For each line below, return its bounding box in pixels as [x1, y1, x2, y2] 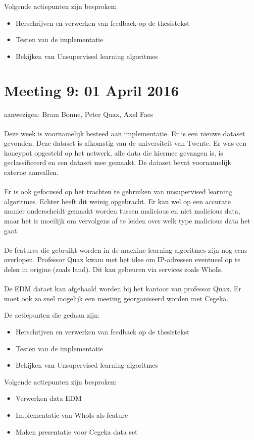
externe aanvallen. [4, 167, 59, 177]
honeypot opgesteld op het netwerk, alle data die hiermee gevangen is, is [4, 147, 223, 158]
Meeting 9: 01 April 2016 [4, 80, 179, 100]
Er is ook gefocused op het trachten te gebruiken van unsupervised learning [4, 186, 233, 197]
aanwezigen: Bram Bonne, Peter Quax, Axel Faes [4, 109, 153, 119]
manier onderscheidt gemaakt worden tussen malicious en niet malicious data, [4, 206, 240, 216]
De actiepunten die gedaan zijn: [4, 310, 100, 320]
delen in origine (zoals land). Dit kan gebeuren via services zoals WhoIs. [4, 264, 223, 274]
